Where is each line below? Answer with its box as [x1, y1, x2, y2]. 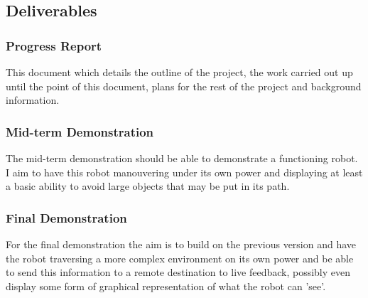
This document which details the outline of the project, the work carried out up [6, 65, 353, 79]
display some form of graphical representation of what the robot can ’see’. [6, 278, 326, 293]
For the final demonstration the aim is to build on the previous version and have [6, 237, 357, 251]
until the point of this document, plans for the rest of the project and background [6, 78, 362, 93]
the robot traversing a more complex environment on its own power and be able [6, 250, 354, 265]
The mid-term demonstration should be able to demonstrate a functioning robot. [6, 151, 358, 165]
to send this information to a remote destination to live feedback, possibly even [6, 265, 351, 280]
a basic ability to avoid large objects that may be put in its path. [6, 179, 290, 193]
